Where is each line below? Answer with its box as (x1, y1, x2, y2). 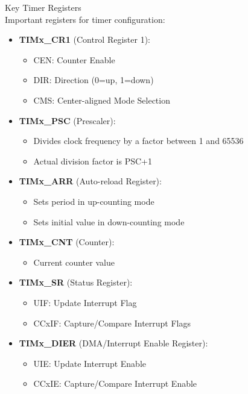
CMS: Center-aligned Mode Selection (33, 93, 170, 106)
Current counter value (33, 255, 115, 268)
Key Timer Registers (5, 1, 81, 13)
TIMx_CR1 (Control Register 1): (19, 33, 151, 46)
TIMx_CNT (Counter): (19, 236, 115, 248)
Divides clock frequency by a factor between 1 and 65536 (33, 134, 244, 147)
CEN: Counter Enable (33, 53, 115, 66)
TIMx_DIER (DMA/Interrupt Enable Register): (19, 337, 208, 349)
